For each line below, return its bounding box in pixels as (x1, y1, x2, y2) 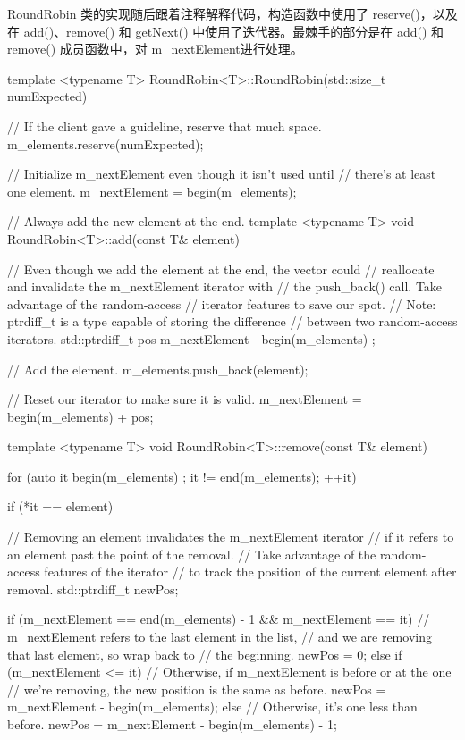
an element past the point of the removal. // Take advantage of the (7, 544, 376, 563)
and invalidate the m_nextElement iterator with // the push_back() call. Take (7, 277, 443, 296)
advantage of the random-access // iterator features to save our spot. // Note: (7, 294, 436, 313)
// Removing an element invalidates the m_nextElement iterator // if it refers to (7, 527, 454, 546)
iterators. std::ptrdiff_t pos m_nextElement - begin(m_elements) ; (7, 329, 376, 348)
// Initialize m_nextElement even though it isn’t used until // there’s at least (7, 164, 436, 183)
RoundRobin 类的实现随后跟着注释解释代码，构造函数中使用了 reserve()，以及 (7, 4, 458, 22)
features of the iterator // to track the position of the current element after (44, 562, 457, 581)
